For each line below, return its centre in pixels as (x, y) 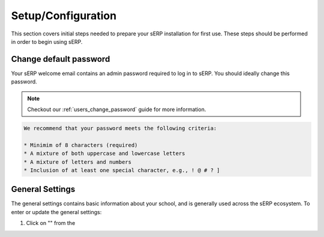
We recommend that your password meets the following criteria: (120, 128)
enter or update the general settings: (56, 212)
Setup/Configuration (64, 16)
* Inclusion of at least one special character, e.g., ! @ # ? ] (122, 170)
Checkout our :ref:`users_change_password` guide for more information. (117, 109)
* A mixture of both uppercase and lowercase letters (104, 154)
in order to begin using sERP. (47, 41)
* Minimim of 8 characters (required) (81, 145)
